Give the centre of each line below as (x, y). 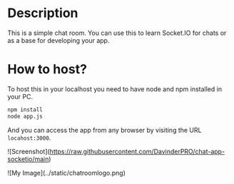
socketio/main (28, 159)
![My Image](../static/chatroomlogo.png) (67, 173)
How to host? (47, 70)
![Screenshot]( (29, 151)
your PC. (20, 96)
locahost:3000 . (29, 138)
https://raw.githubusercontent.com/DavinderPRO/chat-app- (137, 151)
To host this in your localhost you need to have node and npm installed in (115, 89)
